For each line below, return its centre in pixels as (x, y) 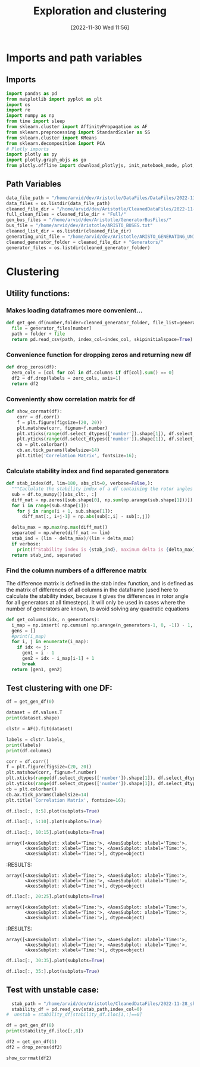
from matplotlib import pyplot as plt (54, 99)
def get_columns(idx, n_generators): (53, 619)
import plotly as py (32, 154)
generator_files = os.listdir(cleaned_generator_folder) (78, 248)
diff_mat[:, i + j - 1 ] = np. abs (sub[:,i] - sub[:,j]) (86, 517)
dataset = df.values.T (34, 713)
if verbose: (26, 544)
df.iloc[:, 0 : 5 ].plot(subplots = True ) (53, 811)
